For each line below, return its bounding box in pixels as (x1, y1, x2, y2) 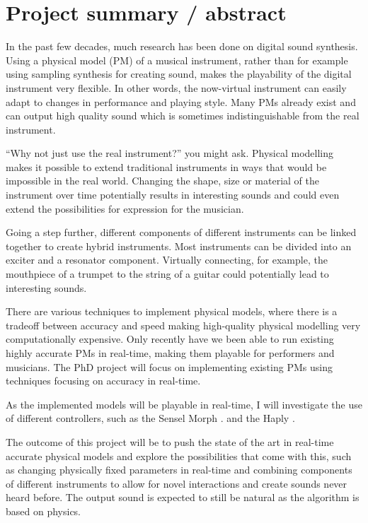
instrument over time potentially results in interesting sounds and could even (6, 187, 340, 202)
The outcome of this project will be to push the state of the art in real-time (6, 434, 334, 449)
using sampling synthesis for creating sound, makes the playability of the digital (6, 66, 352, 81)
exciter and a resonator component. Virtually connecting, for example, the (6, 252, 328, 267)
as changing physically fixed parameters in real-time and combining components (6, 462, 352, 477)
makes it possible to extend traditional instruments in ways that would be (6, 159, 327, 174)
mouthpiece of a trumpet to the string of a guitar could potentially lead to (6, 266, 329, 281)
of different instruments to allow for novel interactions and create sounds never (6, 476, 347, 490)
